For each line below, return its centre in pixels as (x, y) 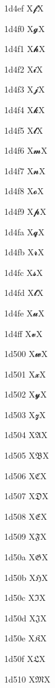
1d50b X (20, 577)
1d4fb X (19, 252)
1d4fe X (19, 313)
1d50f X (19, 658)
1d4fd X (19, 293)
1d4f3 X (19, 89)
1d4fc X (19, 272)
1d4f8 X (19, 191)
